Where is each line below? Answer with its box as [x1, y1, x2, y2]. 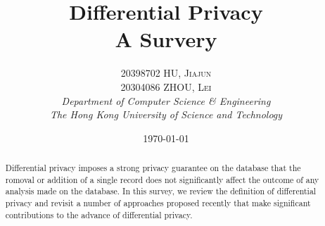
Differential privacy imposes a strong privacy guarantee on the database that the [5, 162, 301, 174]
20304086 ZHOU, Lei [120, 79, 212, 94]
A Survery [115, 25, 217, 54]
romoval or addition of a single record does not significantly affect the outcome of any [5, 173, 319, 185]
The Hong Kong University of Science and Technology [49, 107, 283, 122]
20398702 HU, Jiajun [120, 65, 212, 80]
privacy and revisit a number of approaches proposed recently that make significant [5, 197, 311, 209]
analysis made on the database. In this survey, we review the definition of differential [5, 185, 317, 197]
